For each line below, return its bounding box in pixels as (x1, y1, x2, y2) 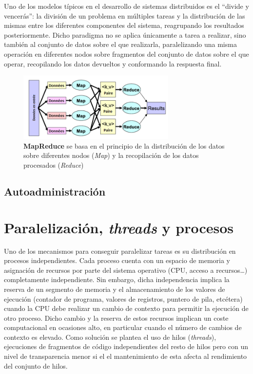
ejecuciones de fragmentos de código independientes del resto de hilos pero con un (4, 341, 248, 352)
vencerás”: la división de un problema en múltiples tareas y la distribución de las (4, 10, 245, 21)
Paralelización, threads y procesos (4, 217, 234, 238)
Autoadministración (4, 184, 106, 199)
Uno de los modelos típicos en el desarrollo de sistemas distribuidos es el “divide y (4, 1, 249, 11)
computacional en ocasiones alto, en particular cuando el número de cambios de (4, 322, 242, 332)
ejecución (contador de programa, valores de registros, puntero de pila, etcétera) (4, 293, 243, 304)
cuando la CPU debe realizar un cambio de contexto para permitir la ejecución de (4, 303, 249, 313)
